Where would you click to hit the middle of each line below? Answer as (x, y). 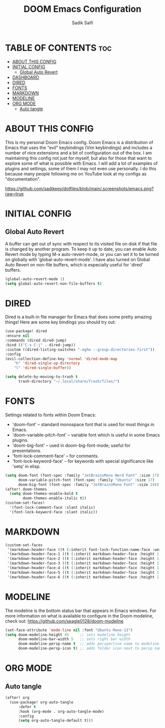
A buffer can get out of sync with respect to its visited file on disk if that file (81, 244)
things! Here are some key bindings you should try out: (61, 322)
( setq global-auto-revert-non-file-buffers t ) (54, 284)
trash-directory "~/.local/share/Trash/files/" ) (69, 382)
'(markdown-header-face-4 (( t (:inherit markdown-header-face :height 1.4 (85, 568)
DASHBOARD (26, 77)
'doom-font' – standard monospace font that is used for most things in (83, 424)
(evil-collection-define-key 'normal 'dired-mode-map (61, 359)
